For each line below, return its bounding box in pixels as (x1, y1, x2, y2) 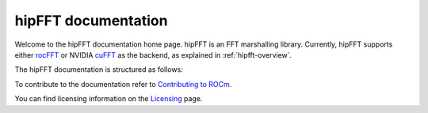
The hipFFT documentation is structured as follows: (14, 65, 184, 74)
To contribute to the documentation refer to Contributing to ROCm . (14, 79, 232, 89)
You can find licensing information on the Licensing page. (14, 94, 203, 104)
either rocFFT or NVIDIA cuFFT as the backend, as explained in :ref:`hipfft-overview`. (14, 50, 292, 59)
